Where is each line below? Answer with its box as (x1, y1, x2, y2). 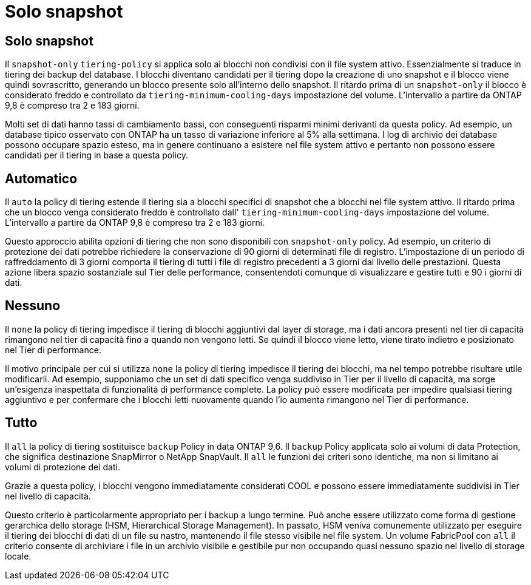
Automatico (5, 171, 78, 186)
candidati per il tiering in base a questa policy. (5, 150, 189, 161)
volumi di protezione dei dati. (5, 461, 120, 472)
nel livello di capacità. (5, 490, 91, 501)
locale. (5, 550, 32, 561)
